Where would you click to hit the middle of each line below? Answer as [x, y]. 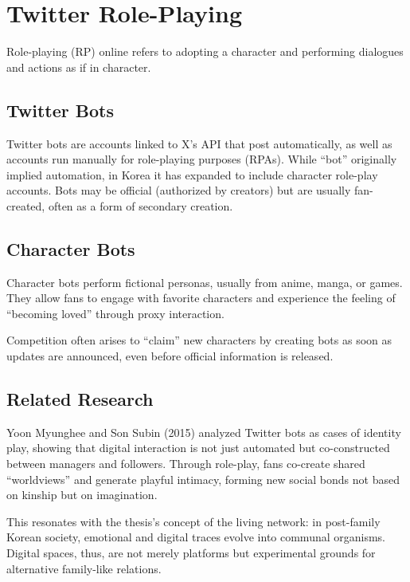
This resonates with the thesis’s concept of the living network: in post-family [193, 521]
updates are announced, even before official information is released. [170, 356]
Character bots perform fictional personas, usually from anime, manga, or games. [205, 282]
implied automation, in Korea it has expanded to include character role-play [192, 174]
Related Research [80, 399]
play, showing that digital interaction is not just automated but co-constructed [198, 448]
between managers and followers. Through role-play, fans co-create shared [186, 464]
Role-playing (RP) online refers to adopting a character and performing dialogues [205, 51]
